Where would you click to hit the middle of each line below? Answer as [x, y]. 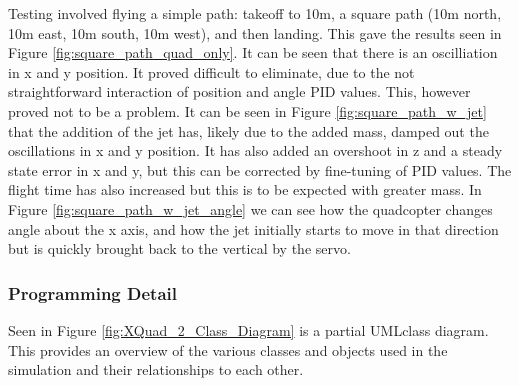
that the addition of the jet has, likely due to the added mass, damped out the [248, 130]
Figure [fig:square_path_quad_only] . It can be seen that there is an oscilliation [253, 52]
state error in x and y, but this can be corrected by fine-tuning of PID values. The [260, 169]
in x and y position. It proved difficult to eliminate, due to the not [211, 71]
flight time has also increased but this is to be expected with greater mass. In [245, 189]
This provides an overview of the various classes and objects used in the [228, 349]
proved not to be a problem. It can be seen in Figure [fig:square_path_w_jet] [247, 110]
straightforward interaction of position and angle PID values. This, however [239, 91]
